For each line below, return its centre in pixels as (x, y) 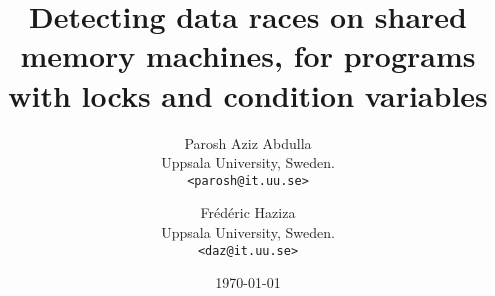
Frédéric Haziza (248, 212)
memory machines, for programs (248, 55)
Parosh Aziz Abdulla (248, 142)
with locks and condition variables (248, 94)
